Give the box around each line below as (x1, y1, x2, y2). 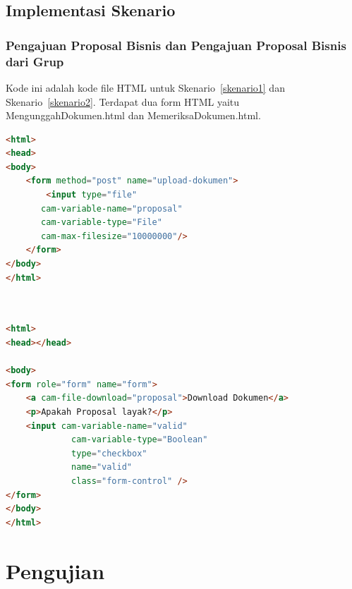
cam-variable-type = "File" (41, 217, 162, 228)
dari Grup (6, 52, 64, 70)
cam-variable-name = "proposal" (41, 203, 183, 214)
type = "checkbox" (71, 448, 147, 459)
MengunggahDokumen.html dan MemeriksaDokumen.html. (6, 108, 261, 123)
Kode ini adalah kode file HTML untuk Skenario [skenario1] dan (6, 80, 285, 95)
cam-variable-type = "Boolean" (71, 435, 208, 445)
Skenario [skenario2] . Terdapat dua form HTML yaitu (6, 94, 240, 109)
